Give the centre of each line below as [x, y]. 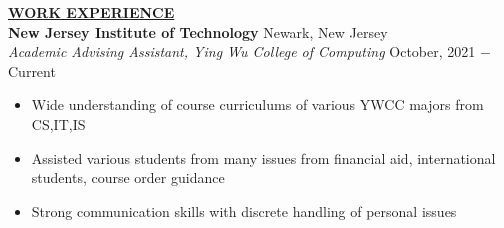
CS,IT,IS [58, 123]
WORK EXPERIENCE [91, 12]
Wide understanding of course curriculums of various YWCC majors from [257, 104]
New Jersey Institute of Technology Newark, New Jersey [198, 31]
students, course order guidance [128, 177]
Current [32, 70]
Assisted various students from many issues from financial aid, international [263, 157]
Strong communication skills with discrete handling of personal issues [244, 210]
